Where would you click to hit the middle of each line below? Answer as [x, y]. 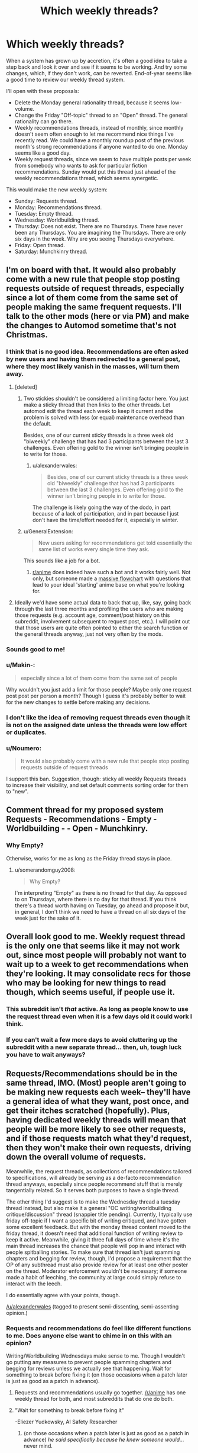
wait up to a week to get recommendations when [98, 964]
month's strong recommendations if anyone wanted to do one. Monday [101, 146]
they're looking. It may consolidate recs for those [98, 974]
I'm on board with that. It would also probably [91, 270]
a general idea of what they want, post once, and [98, 1101]
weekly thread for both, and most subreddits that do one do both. [94, 1399]
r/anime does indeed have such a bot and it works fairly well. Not [111, 572]
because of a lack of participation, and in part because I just [106, 513]
